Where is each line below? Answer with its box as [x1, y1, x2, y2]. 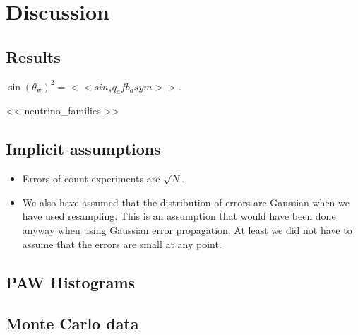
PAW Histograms [6, 271, 136, 293]
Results [6, 45, 61, 67]
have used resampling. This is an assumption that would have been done [22, 208, 336, 223]
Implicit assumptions [6, 138, 161, 160]
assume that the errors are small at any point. [22, 236, 222, 251]
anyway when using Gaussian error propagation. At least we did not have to [22, 222, 352, 237]
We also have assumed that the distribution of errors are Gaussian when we [22, 194, 350, 209]
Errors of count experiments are [22, 171, 160, 186]
